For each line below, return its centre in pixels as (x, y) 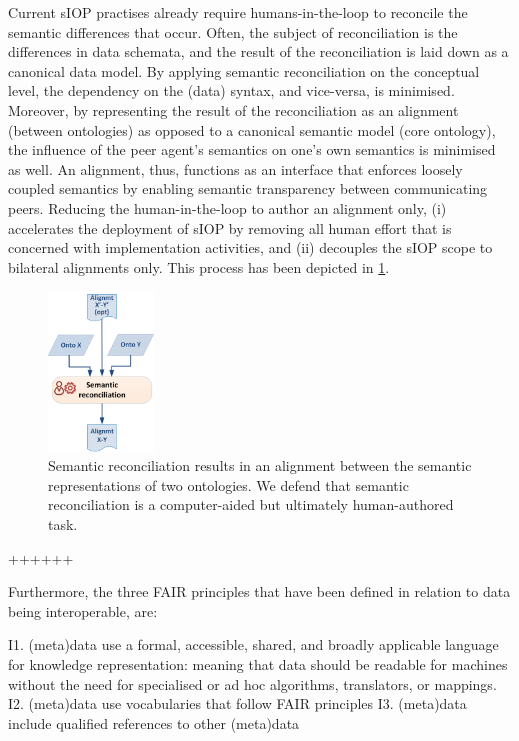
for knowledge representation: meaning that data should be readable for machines (258, 663)
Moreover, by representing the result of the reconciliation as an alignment (233, 109)
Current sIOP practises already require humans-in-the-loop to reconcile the (238, 12)
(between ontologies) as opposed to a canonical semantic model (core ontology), (252, 129)
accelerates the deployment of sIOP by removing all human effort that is (230, 227)
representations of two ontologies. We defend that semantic (228, 484)
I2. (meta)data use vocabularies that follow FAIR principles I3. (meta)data (237, 703)
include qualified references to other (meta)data (154, 722)
